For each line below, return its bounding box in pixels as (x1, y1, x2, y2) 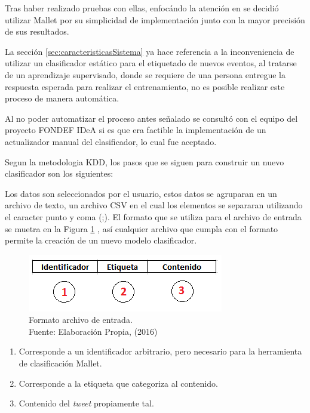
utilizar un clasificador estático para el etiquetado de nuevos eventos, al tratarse (5, 57, 297, 69)
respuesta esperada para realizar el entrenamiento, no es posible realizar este (5, 80, 285, 93)
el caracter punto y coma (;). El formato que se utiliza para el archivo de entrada (5, 210, 302, 223)
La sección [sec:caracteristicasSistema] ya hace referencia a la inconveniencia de (5, 45, 294, 57)
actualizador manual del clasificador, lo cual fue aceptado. (5, 135, 217, 147)
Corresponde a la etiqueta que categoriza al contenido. (19, 377, 218, 389)
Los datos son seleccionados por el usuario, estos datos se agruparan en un (5, 187, 277, 199)
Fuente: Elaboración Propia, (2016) (29, 325, 158, 337)
